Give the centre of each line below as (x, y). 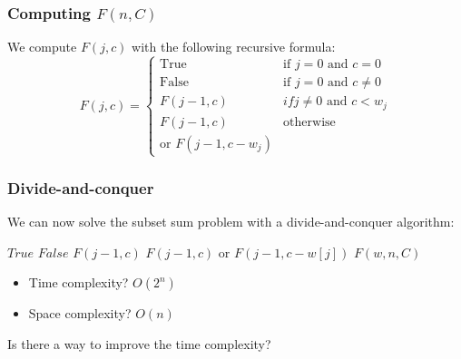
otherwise (309, 122)
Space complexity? (80, 313)
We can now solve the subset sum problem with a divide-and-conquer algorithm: (231, 222)
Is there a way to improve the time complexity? (139, 343)
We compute (42, 47)
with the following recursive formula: (234, 47)
